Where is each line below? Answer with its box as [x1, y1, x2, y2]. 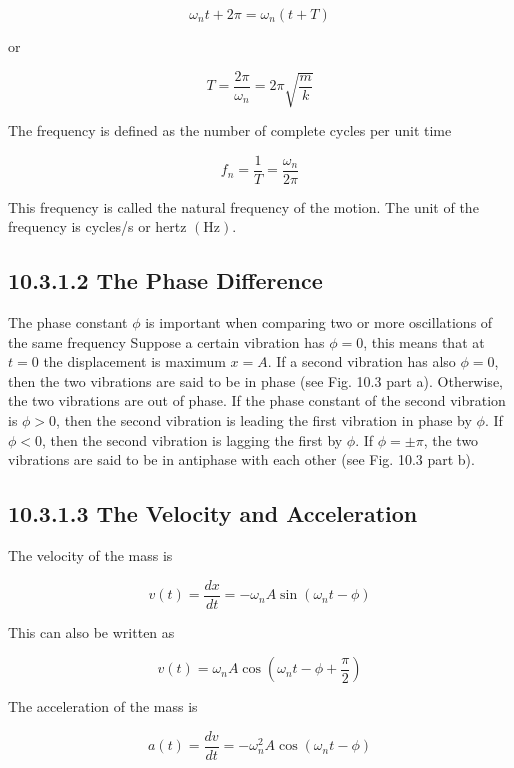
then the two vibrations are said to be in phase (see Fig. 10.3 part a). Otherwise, [8, 370, 503, 391]
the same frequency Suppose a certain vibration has [8, 331, 325, 352]
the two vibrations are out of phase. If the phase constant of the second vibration [8, 390, 506, 411]
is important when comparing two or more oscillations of [145, 312, 493, 333]
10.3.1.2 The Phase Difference [8, 265, 323, 296]
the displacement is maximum [43, 351, 226, 372]
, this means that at [363, 331, 485, 352]
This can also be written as [8, 621, 175, 642]
